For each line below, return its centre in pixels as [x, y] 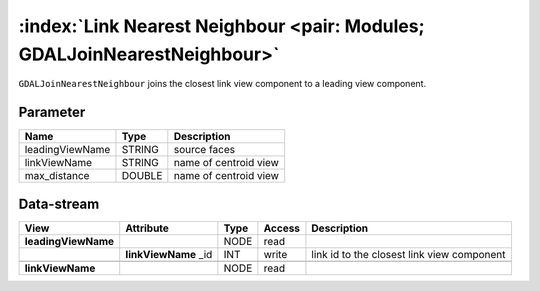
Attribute [147, 228]
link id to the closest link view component [408, 254]
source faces [204, 150]
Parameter [52, 112]
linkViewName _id [169, 254]
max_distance [57, 176]
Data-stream [59, 203]
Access [281, 228]
